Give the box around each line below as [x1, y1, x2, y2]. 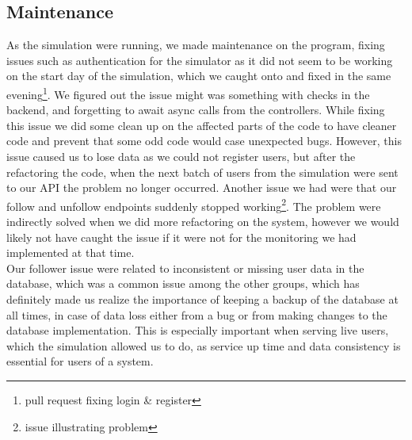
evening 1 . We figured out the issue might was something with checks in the [6, 83, 370, 102]
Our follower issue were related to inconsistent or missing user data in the [6, 259, 364, 276]
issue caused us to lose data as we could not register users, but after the [6, 148, 356, 165]
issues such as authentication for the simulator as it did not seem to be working [6, 52, 393, 68]
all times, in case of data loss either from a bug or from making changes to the [6, 306, 387, 323]
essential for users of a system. [6, 353, 154, 369]
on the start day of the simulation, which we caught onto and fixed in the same [6, 67, 391, 84]
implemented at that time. [6, 244, 135, 261]
